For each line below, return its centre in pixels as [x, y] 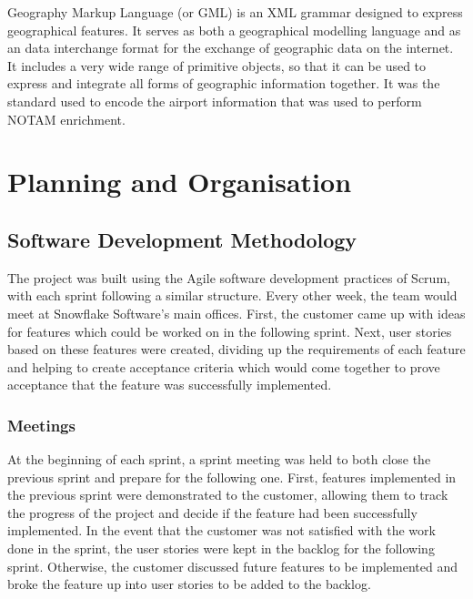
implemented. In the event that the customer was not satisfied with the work [221, 530]
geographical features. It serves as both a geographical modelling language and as [234, 30]
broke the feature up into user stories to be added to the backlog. [189, 584]
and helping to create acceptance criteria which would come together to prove [224, 366]
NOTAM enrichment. [66, 119]
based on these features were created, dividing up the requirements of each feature [236, 349]
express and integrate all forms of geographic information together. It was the [224, 83]
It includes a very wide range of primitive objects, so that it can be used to [217, 65]
